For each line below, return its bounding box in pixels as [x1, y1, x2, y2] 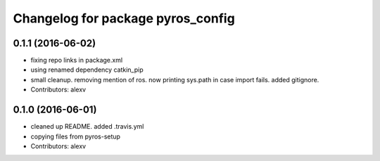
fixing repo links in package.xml [30, 56, 123, 65]
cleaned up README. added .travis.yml [30, 122, 144, 131]
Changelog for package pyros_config [13, 11, 235, 26]
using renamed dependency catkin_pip [30, 65, 144, 74]
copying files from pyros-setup [30, 132, 121, 141]
